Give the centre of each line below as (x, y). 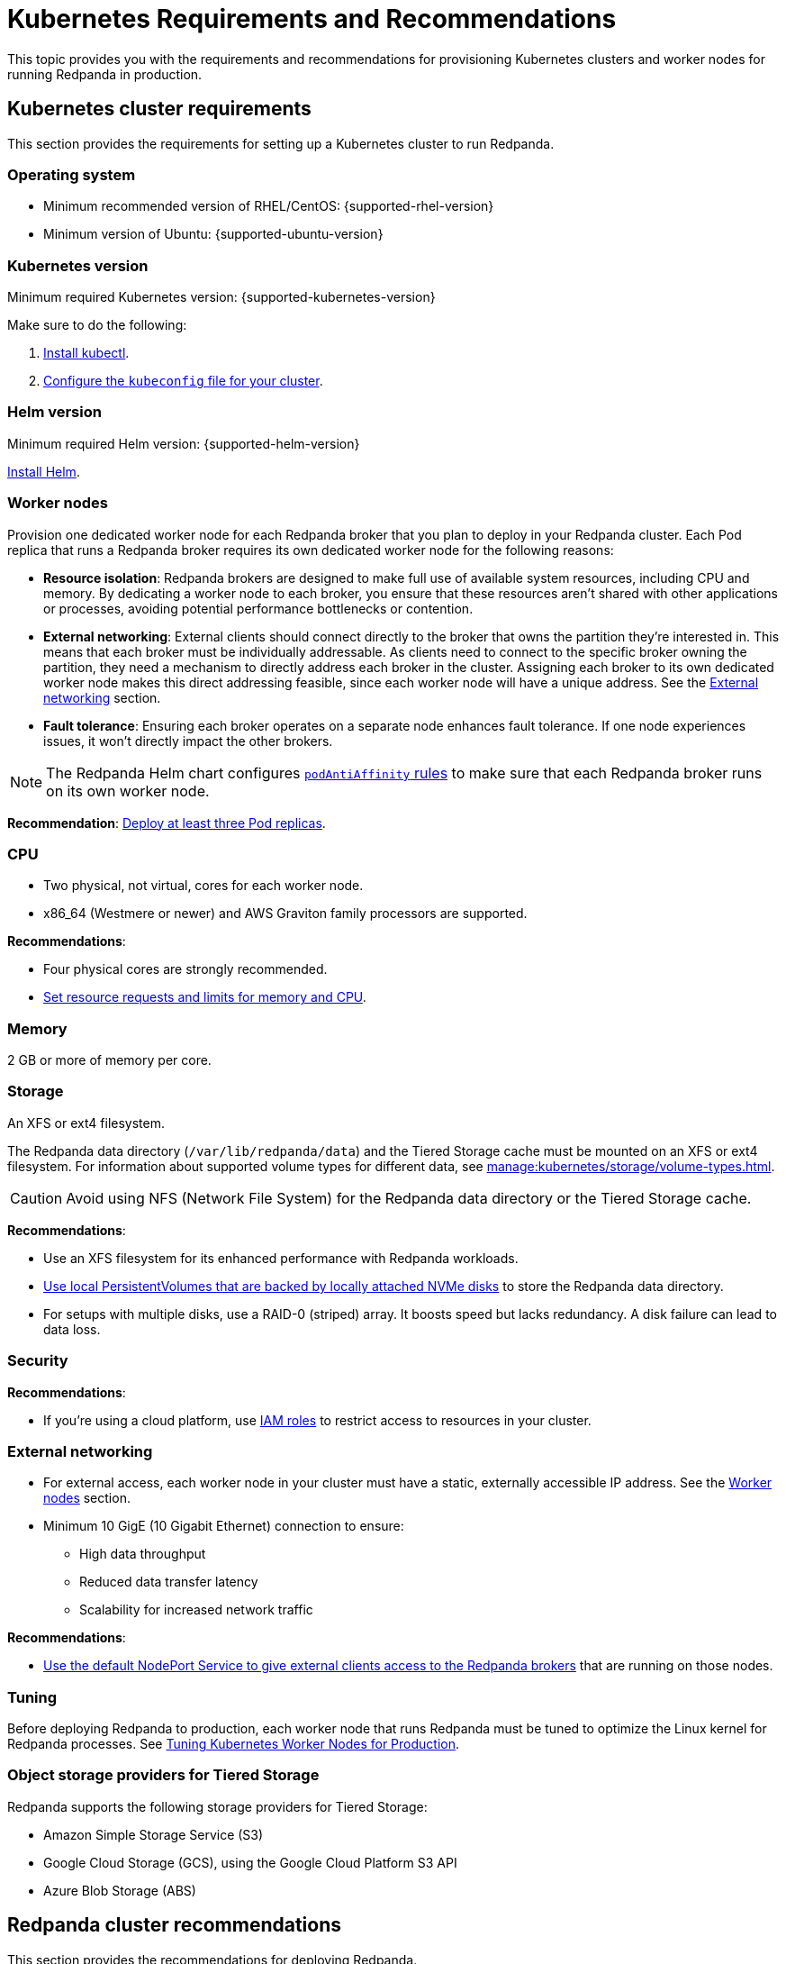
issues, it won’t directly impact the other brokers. (188, 741)
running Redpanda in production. (105, 74)
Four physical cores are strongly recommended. (185, 969)
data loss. (72, 1329)
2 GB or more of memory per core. (109, 1060)
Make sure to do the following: (97, 325)
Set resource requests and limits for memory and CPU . (205, 997)
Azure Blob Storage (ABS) (120, 1890)
